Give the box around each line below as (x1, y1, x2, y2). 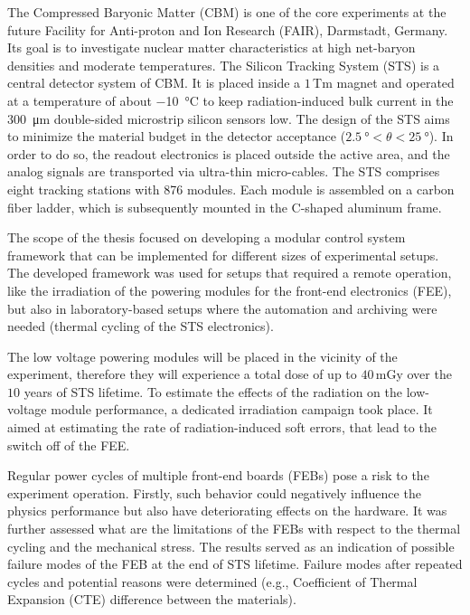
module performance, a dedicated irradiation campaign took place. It (51, 400, 433, 419)
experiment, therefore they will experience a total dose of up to (7, 364, 357, 383)
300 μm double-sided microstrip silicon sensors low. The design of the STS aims (7, 109, 450, 128)
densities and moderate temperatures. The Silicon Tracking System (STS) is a (7, 55, 440, 74)
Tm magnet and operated (313, 73, 455, 92)
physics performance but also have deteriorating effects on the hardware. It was (7, 501, 447, 520)
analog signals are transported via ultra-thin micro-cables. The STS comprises (7, 162, 440, 181)
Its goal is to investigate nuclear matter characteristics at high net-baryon (7, 38, 416, 57)
